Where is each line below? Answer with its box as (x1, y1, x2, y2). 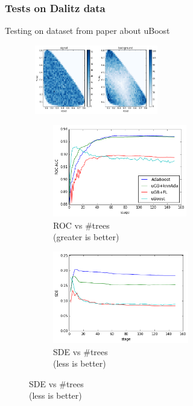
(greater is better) (53, 231, 119, 243)
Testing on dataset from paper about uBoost (5, 24, 170, 37)
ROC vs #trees (53, 218, 110, 231)
